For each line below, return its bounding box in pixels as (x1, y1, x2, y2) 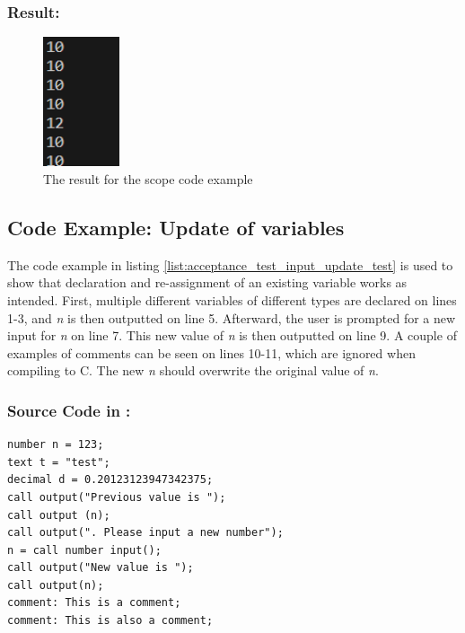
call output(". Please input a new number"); (7, 526, 284, 540)
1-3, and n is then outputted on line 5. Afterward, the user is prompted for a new (7, 308, 456, 327)
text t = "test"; (7, 455, 110, 469)
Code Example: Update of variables (7, 213, 345, 241)
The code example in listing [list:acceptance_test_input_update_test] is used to (7, 255, 453, 274)
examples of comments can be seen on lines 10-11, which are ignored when (7, 343, 416, 362)
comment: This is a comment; (7, 596, 181, 610)
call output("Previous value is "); (7, 490, 226, 504)
